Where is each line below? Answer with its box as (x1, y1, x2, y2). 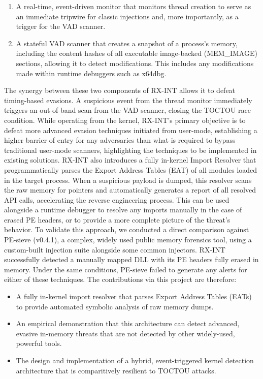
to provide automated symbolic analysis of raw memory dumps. (16, 301, 214, 311)
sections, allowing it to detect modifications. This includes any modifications (16, 57, 254, 68)
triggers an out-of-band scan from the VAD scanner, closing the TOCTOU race (4, 105, 251, 115)
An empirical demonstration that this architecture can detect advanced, (16, 318, 240, 329)
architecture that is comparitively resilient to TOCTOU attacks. (16, 365, 216, 375)
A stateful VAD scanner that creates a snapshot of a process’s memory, (16, 38, 238, 48)
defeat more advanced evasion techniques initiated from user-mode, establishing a (4, 124, 257, 135)
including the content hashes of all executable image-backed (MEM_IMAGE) (16, 48, 257, 58)
